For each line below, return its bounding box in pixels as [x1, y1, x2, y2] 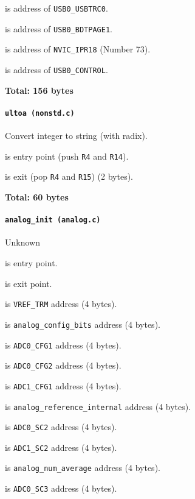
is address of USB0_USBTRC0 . [5, 2, 108, 14]
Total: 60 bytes [5, 190, 69, 203]
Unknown [5, 236, 40, 249]
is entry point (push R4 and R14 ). [5, 149, 129, 162]
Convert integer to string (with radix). [5, 129, 148, 142]
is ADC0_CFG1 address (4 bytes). [5, 338, 121, 351]
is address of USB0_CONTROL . [5, 63, 108, 76]
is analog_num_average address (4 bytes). [5, 461, 160, 474]
